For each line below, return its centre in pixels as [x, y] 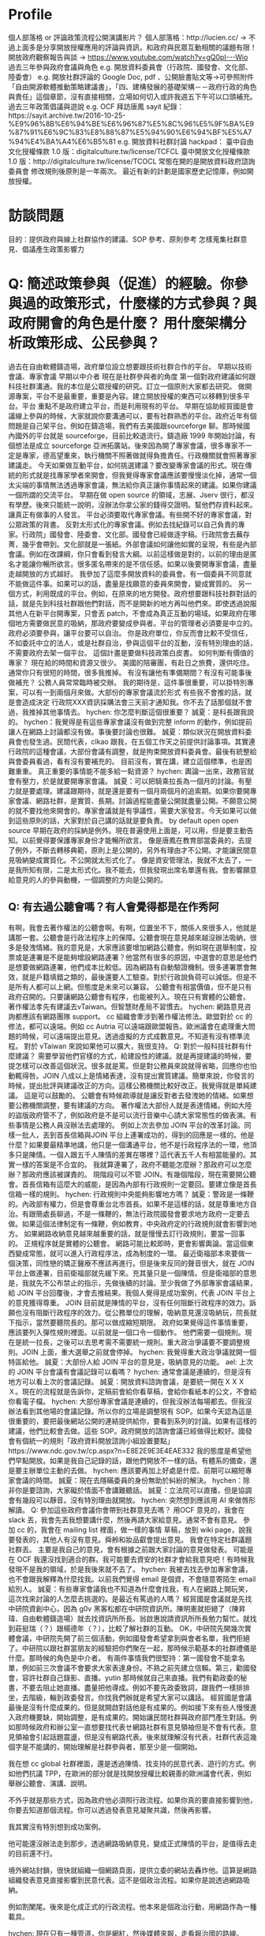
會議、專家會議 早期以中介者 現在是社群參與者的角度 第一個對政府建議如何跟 [132, 376]
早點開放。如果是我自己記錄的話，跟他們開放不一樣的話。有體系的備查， [132, 1460]
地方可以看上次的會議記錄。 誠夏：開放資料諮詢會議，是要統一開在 [116, 1381]
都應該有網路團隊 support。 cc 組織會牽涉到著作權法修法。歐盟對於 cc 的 [133, 1016]
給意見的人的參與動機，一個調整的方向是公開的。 [88, 880]
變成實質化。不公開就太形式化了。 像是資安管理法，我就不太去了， [137, 860]
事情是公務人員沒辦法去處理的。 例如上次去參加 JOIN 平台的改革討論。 [129, 1125]
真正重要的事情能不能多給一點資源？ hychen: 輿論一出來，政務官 [142, 771]
